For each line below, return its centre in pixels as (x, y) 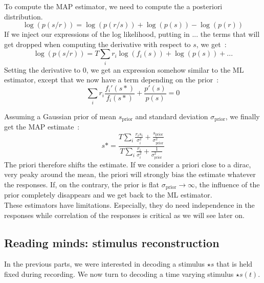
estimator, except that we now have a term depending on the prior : (112, 80)
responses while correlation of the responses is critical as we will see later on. (124, 215)
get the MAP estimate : (42, 127)
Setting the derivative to (42, 69)
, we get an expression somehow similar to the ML (165, 69)
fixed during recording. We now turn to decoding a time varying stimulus (119, 274)
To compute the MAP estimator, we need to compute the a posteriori (113, 6)
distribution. (24, 16)
